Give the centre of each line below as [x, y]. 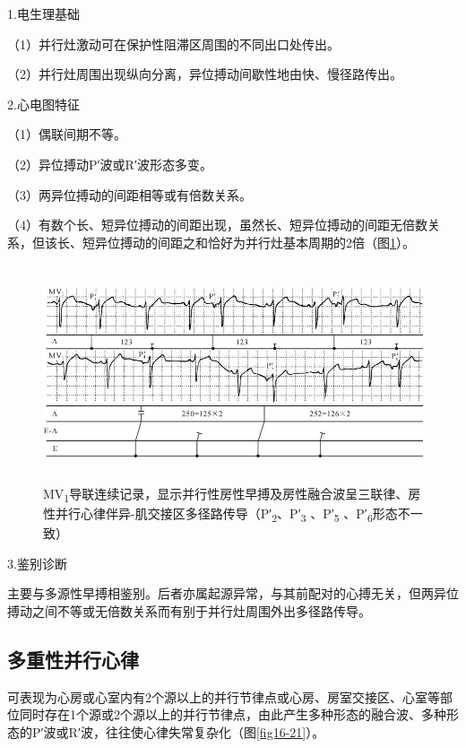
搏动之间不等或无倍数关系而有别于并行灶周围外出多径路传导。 [189, 610]
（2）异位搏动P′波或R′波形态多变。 [110, 164]
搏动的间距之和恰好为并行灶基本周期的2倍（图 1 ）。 [267, 242]
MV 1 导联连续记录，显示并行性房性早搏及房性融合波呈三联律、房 [232, 494]
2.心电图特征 [43, 104]
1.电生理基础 [43, 13]
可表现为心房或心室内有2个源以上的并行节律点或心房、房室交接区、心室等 [224, 696]
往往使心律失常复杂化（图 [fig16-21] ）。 [215, 731]
